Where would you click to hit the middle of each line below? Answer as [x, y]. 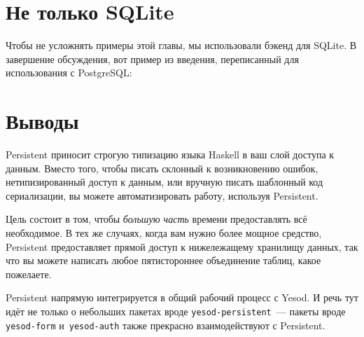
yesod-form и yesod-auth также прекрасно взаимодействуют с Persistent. [166, 325]
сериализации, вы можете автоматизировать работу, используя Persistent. [162, 195]
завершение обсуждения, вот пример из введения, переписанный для [152, 59]
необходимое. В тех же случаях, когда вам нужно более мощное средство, [164, 233]
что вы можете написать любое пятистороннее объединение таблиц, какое [163, 260]
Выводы [42, 121]
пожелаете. [29, 274]
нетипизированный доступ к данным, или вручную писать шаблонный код [164, 182]
